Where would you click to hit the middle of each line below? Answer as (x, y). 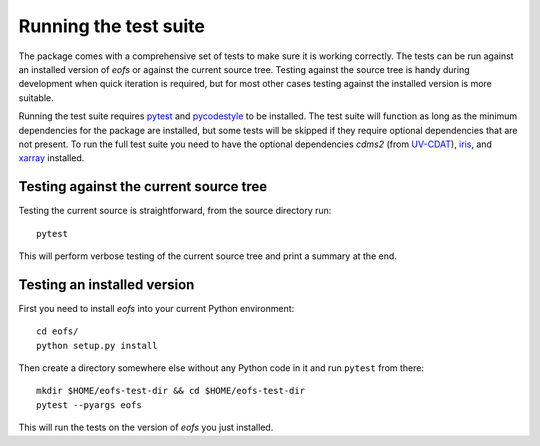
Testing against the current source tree (143, 186)
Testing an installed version (106, 284)
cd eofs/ (57, 331)
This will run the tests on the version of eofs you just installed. (146, 427)
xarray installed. (51, 158)
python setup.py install (97, 345)
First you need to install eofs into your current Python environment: (156, 308)
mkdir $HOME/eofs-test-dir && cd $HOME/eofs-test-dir (170, 391)
